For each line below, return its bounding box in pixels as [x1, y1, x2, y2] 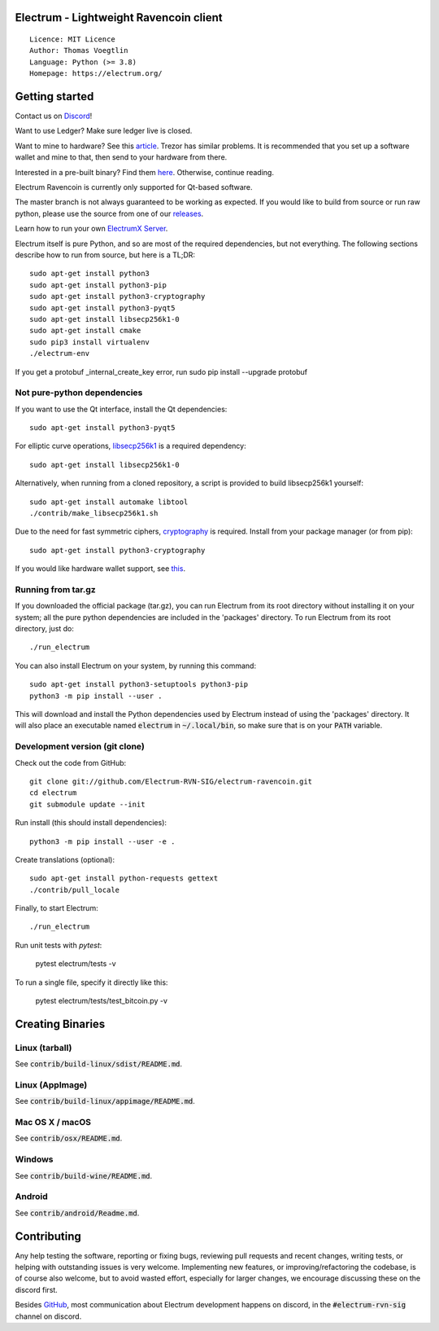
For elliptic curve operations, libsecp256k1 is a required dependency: [15, 441, 247, 451]
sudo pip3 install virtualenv [29, 337, 150, 346]
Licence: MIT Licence [29, 35, 115, 44]
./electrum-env [29, 349, 90, 358]
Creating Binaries [15, 1017, 106, 1030]
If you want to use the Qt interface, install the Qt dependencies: [15, 404, 228, 414]
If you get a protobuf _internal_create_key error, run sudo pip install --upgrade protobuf [15, 367, 308, 376]
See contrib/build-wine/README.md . [15, 1171, 153, 1180]
